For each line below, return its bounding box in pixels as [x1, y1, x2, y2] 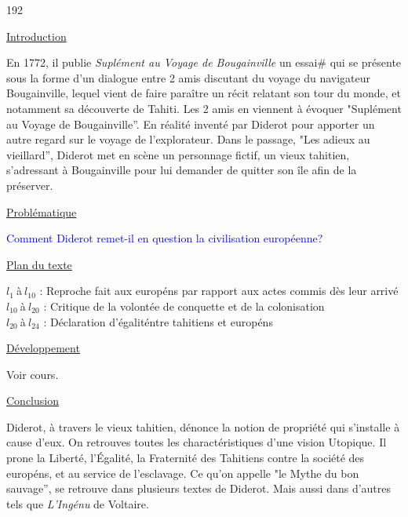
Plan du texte [6, 256, 72, 272]
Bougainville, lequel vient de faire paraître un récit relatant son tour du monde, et [6, 85, 401, 101]
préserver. [6, 177, 53, 193]
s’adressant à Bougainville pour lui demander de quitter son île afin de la [6, 162, 357, 178]
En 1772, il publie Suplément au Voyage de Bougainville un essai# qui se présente [6, 54, 402, 71]
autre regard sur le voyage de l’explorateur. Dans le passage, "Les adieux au [6, 131, 370, 147]
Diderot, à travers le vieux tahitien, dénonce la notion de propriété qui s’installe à [6, 418, 400, 435]
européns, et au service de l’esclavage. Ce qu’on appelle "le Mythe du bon [6, 464, 359, 481]
